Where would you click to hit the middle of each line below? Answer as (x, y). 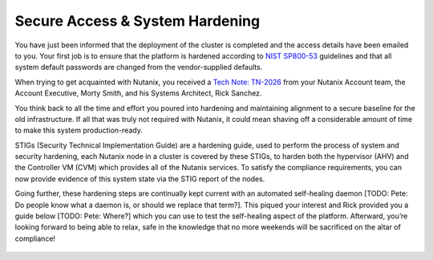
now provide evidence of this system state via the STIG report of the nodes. (140, 179)
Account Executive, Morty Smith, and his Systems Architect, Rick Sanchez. (138, 93)
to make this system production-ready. (79, 130)
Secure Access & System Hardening (138, 21)
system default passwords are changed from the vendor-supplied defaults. (139, 67)
